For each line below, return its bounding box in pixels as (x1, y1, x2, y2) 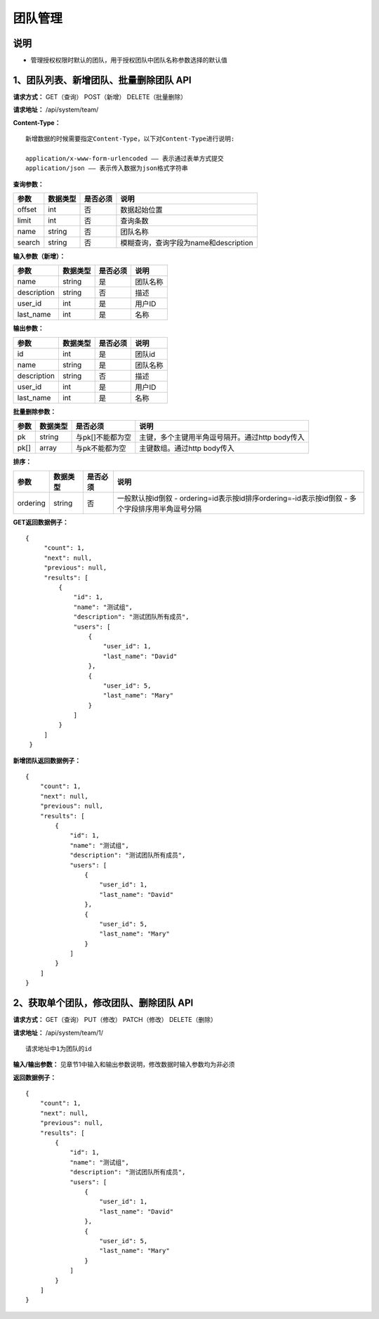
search (17, 237, 41, 247)
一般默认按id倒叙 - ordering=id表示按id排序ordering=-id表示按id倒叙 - (117, 493, 348, 503)
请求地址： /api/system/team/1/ (13, 1028, 104, 1037)
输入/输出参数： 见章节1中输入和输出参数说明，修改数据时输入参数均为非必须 (13, 1061, 235, 1069)
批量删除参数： (13, 407, 56, 416)
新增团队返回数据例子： (13, 756, 81, 765)
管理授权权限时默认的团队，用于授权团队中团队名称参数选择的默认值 (30, 56, 227, 65)
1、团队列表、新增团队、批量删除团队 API (13, 74, 192, 86)
